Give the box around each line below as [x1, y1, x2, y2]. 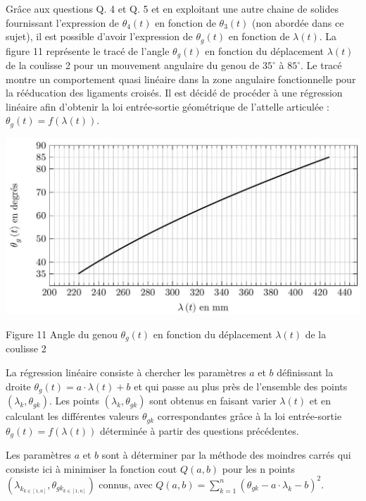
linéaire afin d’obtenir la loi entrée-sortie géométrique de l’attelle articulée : [6, 99, 329, 113]
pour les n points [222, 461, 296, 476]
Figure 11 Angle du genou [6, 327, 118, 342]
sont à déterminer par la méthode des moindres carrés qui [101, 447, 351, 462]
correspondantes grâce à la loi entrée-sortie [157, 409, 342, 423]
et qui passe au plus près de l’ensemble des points [134, 378, 348, 393]
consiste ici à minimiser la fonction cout [6, 461, 177, 476]
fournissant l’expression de [6, 15, 120, 30]
